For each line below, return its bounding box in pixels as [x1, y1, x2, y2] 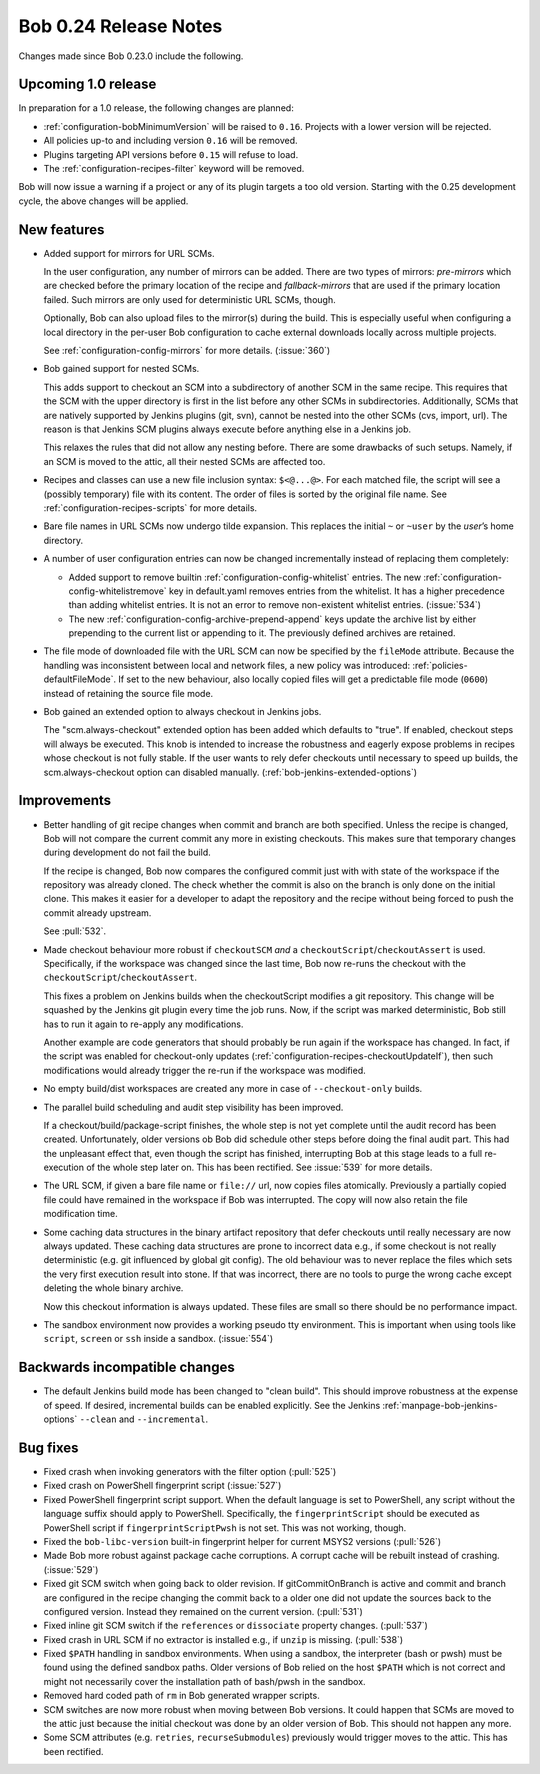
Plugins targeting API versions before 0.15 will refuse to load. [43, 148, 299, 160]
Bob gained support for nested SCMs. [43, 363, 200, 375]
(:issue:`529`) [43, 1563, 99, 1575]
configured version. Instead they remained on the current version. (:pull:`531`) [43, 1605, 364, 1617]
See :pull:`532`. [43, 925, 107, 937]
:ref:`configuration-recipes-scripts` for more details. [43, 501, 258, 514]
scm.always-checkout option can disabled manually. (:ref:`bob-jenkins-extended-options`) [43, 766, 418, 778]
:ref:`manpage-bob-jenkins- [382, 1399, 499, 1411]
